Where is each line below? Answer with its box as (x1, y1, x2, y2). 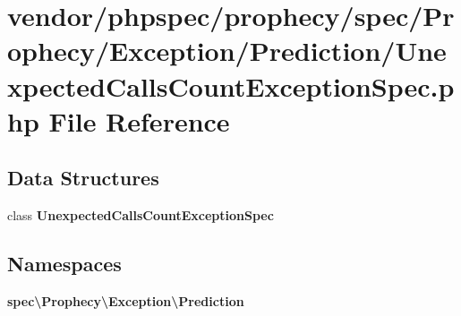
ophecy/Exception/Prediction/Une (7, 32, 447, 69)
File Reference (48, 102, 230, 139)
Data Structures (7, 164, 159, 192)
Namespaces (7, 250, 122, 278)
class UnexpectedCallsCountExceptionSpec (7, 206, 274, 225)
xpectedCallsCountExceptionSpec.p (7, 67, 455, 104)
